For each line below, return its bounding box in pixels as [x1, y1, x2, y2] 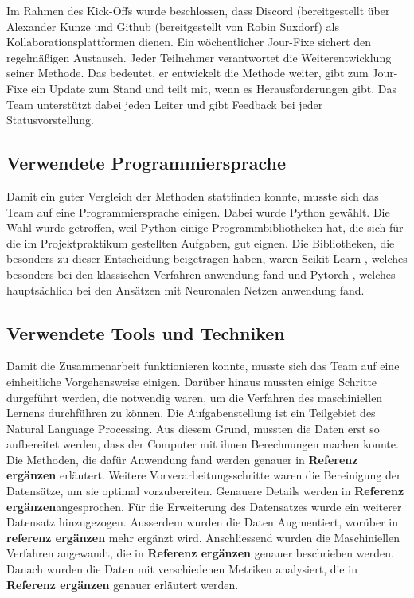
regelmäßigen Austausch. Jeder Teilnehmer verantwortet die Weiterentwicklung [6, 49, 392, 65]
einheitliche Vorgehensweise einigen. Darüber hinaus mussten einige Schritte [6, 373, 377, 389]
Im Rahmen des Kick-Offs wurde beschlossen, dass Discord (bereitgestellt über [6, 2, 390, 18]
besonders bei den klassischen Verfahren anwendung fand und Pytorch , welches [6, 265, 396, 282]
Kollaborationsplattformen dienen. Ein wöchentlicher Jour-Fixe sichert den [6, 33, 371, 50]
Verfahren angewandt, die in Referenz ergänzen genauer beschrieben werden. [6, 545, 394, 561]
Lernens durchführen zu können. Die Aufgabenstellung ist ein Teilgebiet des [6, 405, 376, 421]
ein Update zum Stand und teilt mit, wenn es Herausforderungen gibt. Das [31, 80, 396, 96]
